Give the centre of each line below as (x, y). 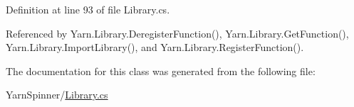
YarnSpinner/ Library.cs (57, 95)
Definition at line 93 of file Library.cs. (88, 9)
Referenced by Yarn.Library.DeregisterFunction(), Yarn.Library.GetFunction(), (177, 33)
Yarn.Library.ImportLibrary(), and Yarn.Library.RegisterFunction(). (155, 47)
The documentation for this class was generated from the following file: (161, 71)
